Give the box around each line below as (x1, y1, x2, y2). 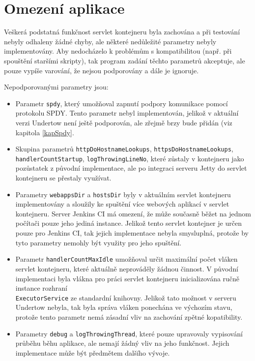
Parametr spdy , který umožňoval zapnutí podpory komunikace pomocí (15, 98, 228, 108)
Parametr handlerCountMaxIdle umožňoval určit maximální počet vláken (15, 254, 238, 264)
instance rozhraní (15, 283, 67, 293)
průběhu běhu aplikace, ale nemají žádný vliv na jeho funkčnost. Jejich (15, 338, 229, 348)
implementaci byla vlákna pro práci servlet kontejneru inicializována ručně (15, 273, 240, 283)
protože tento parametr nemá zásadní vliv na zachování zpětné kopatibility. (15, 311, 243, 322)
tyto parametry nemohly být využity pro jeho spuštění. (15, 237, 182, 247)
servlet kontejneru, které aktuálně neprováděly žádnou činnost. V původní (15, 263, 238, 273)
